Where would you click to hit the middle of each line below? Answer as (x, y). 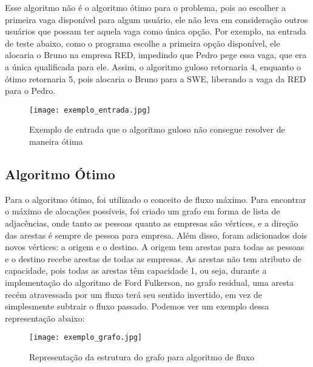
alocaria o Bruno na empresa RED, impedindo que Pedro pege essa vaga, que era (156, 55)
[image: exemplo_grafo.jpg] (86, 338)
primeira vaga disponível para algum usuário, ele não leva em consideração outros (156, 19)
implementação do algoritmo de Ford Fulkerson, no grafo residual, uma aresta (150, 282)
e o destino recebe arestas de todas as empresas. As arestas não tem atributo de (153, 258)
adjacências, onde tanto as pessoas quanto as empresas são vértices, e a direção (152, 223)
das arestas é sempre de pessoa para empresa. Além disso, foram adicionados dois (156, 235)
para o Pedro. (30, 91)
